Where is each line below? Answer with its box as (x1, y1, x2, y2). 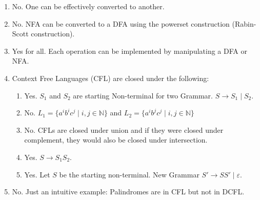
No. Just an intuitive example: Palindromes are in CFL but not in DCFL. (12, 186, 245, 197)
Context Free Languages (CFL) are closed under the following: (12, 72, 209, 83)
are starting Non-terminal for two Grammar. (73, 90, 213, 101)
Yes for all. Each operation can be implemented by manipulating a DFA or (12, 45, 247, 56)
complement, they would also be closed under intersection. (24, 134, 208, 145)
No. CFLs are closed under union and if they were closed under (24, 124, 224, 135)
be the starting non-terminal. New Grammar (59, 169, 199, 179)
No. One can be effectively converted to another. (12, 1, 165, 11)
